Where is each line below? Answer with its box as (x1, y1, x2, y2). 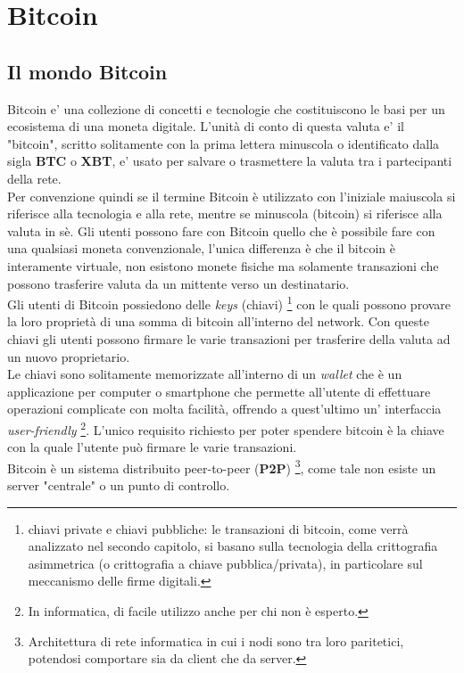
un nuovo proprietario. (7, 347, 130, 365)
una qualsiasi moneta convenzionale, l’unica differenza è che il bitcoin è (7, 239, 395, 258)
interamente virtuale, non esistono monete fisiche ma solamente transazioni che (7, 256, 439, 275)
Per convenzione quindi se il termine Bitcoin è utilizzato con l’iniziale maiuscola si (7, 186, 456, 205)
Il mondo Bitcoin (7, 57, 168, 85)
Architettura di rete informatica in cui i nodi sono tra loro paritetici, (28, 631, 404, 650)
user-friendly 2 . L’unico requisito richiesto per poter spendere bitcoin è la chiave (7, 417, 444, 439)
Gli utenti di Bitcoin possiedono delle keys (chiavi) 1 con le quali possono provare (7, 292, 452, 313)
